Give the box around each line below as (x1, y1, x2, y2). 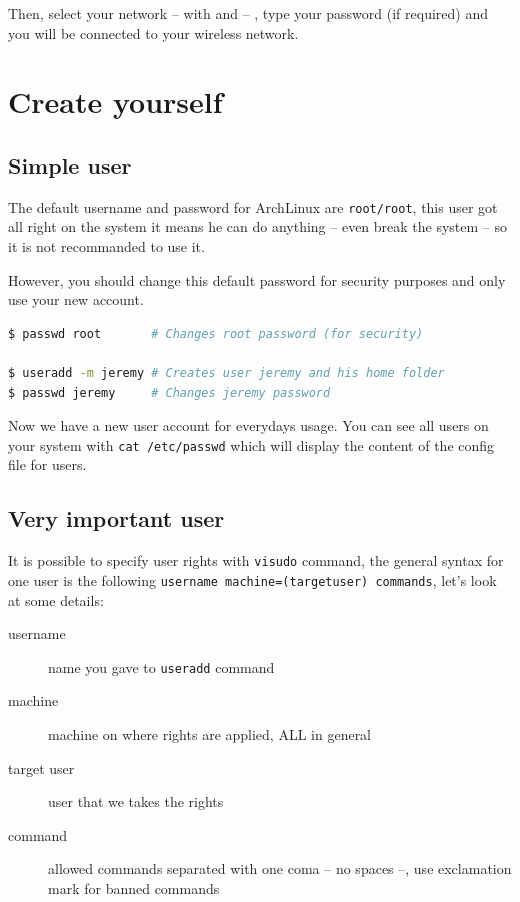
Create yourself (8, 81, 223, 122)
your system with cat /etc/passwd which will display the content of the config (8, 434, 495, 455)
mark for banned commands (48, 877, 220, 898)
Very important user (8, 503, 225, 534)
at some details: (8, 589, 104, 610)
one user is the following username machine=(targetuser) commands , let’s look (8, 569, 497, 590)
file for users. (8, 454, 87, 475)
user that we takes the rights (48, 791, 224, 812)
